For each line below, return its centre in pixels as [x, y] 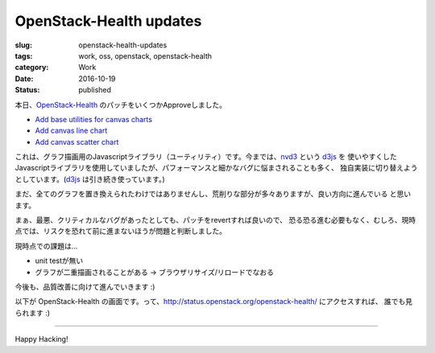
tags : [24, 55]
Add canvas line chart [71, 131]
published [95, 90]
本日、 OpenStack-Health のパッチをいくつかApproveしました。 [121, 105]
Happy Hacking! [41, 339]
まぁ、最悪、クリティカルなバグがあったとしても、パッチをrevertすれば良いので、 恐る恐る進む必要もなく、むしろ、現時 [215, 220]
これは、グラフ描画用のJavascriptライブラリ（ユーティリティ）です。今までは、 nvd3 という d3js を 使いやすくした [206, 157]
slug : [23, 45]
